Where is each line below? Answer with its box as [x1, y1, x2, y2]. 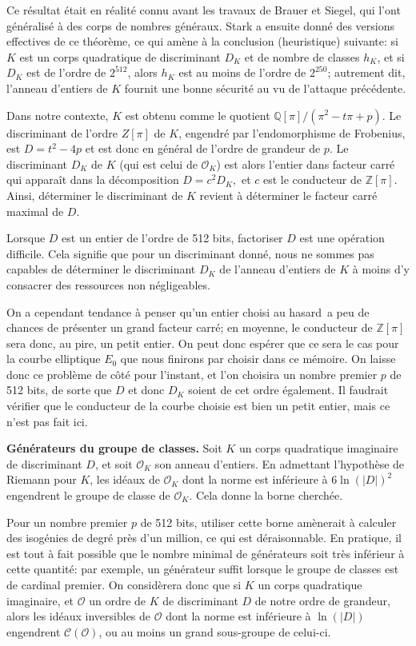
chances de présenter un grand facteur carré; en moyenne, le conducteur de [6, 319, 373, 336]
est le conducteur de [263, 171, 362, 188]
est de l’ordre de [26, 64, 106, 81]
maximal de [6, 202, 64, 219]
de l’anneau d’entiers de [219, 261, 336, 277]
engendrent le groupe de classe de [6, 487, 170, 504]
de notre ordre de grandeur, [254, 592, 390, 608]
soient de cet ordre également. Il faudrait [188, 381, 389, 398]
